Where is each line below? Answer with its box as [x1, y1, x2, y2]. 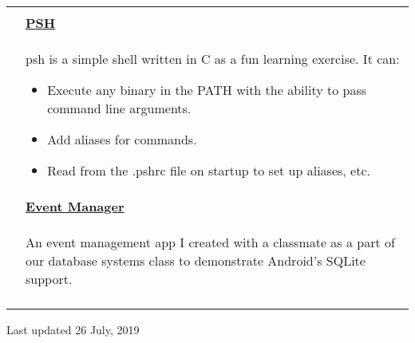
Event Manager [26, 197, 125, 215]
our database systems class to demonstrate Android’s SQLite [26, 251, 366, 270]
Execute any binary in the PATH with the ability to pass [47, 81, 366, 99]
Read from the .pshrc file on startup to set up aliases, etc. [47, 161, 370, 179]
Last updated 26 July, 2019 [6, 321, 140, 337]
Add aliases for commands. [47, 130, 197, 148]
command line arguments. [47, 99, 192, 117]
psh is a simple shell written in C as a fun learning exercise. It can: [26, 49, 400, 68]
